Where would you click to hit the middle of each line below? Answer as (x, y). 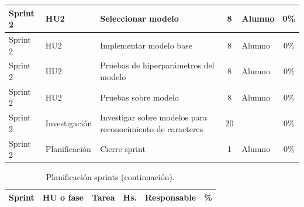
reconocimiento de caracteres (152, 128)
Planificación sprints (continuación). (110, 177)
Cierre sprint (123, 149)
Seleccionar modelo (139, 18)
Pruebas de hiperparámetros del (157, 65)
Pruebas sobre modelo (139, 97)
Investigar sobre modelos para (153, 117)
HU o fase (63, 197)
